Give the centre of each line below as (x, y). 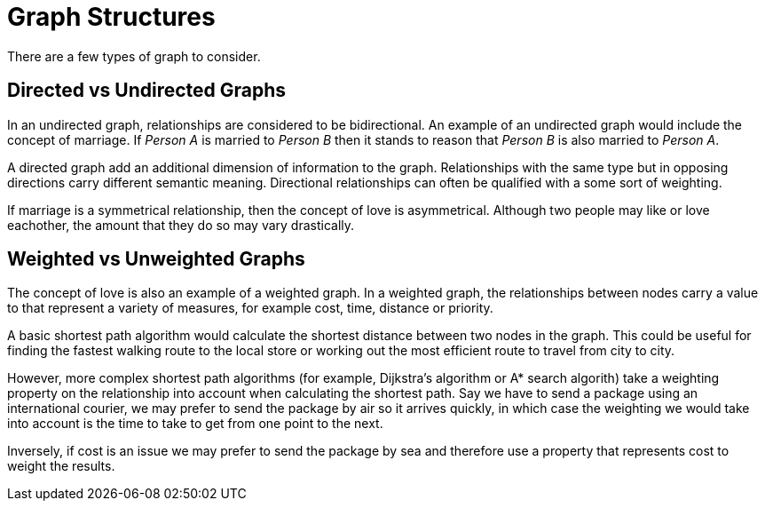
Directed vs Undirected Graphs (147, 91)
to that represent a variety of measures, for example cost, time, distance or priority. (250, 308)
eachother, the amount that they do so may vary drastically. (181, 225)
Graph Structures (111, 17)
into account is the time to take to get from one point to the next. (195, 424)
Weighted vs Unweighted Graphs (156, 259)
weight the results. (61, 466)
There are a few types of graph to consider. (134, 56)
